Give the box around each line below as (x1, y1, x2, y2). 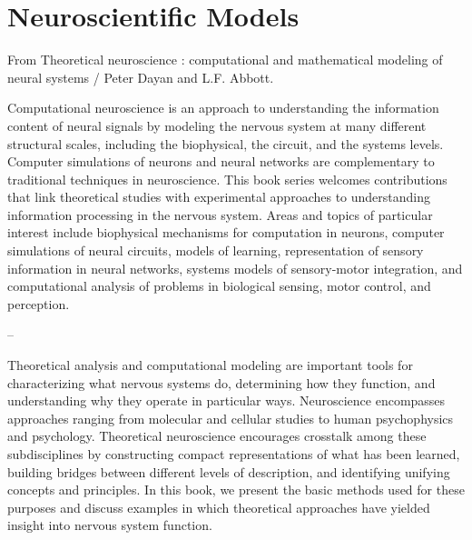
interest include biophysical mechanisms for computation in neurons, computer (7, 223, 445, 242)
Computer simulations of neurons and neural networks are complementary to (7, 152, 435, 171)
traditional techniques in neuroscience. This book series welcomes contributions (7, 169, 447, 188)
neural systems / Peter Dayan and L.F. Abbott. (7, 67, 274, 86)
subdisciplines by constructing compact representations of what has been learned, (7, 445, 460, 463)
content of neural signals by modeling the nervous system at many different (7, 115, 427, 135)
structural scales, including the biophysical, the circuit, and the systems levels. (7, 134, 444, 153)
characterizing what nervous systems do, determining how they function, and (7, 373, 436, 392)
